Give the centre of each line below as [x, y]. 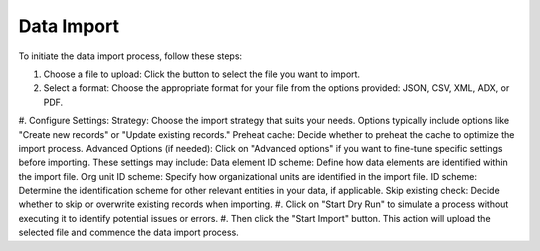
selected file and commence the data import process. [128, 232]
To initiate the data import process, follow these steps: [130, 56]
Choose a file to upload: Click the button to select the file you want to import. [201, 74]
